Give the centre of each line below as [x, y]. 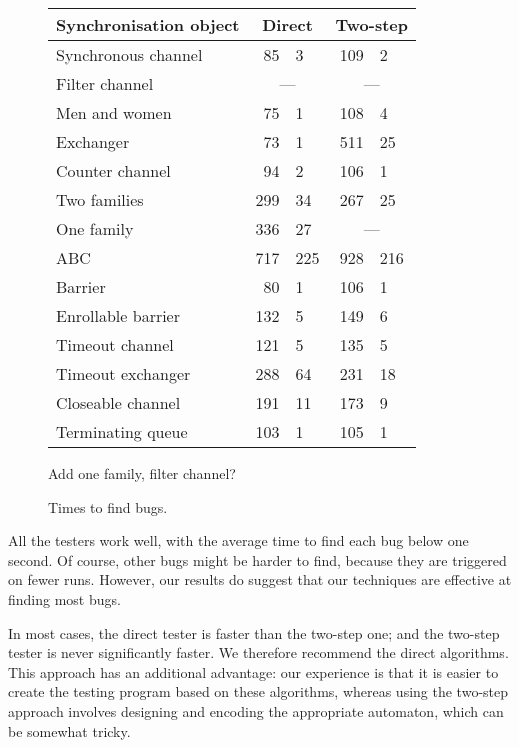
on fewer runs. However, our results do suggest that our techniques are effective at [260, 579]
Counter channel [113, 170]
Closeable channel [118, 402]
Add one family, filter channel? [142, 473]
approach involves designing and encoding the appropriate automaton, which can [256, 710]
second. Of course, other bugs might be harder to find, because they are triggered [257, 559]
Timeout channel [115, 344]
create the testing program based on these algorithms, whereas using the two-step [258, 691]
